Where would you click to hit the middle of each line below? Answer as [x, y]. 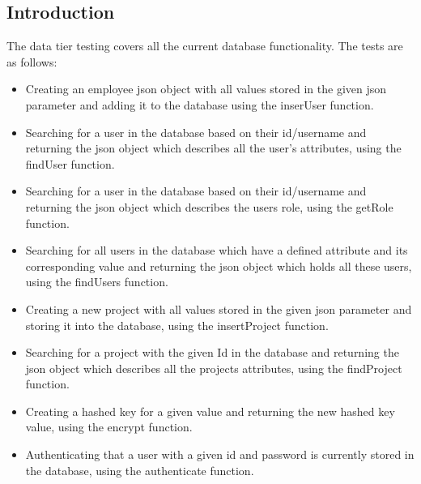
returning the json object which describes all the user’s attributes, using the [213, 148]
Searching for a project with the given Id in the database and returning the [212, 352]
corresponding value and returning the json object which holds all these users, [219, 266]
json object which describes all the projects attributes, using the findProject [214, 368]
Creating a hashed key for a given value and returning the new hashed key [210, 411]
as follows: [32, 61]
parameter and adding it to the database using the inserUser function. [200, 104]
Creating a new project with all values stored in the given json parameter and [219, 308]
